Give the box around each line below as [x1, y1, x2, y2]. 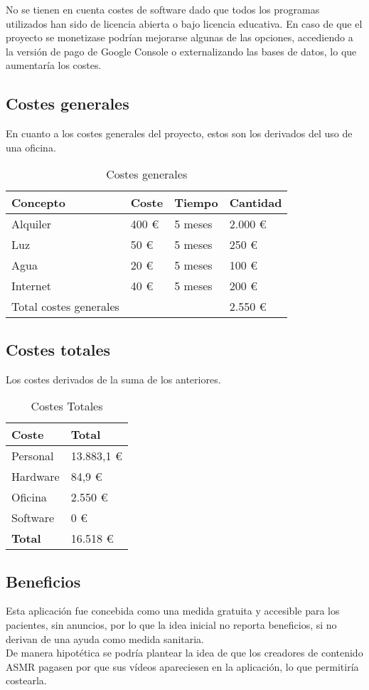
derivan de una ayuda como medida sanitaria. [6, 631, 205, 646]
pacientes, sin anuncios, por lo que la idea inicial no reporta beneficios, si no [6, 617, 337, 632]
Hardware [11, 468, 60, 485]
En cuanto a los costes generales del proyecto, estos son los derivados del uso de [6, 126, 353, 141]
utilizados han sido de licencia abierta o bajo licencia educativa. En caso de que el [6, 16, 363, 31]
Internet [11, 277, 52, 294]
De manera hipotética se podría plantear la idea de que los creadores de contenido [6, 645, 363, 660]
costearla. [6, 673, 47, 688]
